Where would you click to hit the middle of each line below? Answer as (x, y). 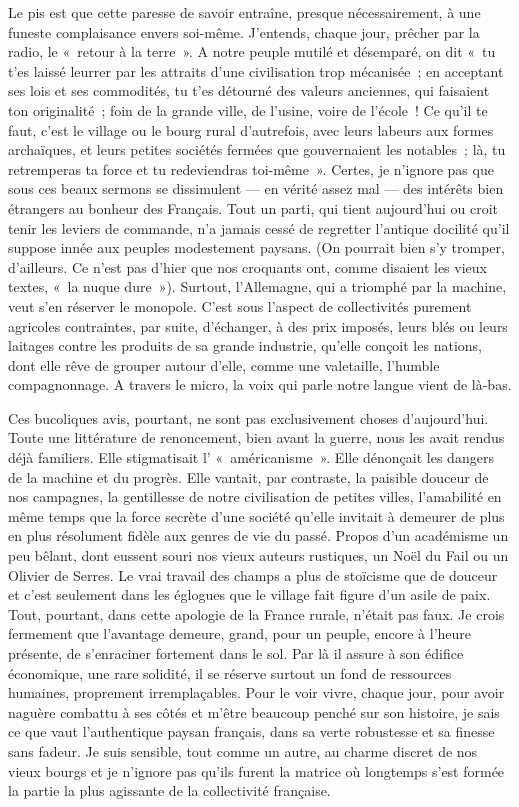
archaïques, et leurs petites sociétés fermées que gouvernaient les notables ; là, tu (257, 149)
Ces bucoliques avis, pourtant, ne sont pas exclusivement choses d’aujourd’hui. (248, 417)
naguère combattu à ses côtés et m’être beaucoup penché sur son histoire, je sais (254, 711)
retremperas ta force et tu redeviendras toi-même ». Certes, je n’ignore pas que (251, 168)
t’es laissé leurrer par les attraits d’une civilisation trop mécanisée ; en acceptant (256, 70)
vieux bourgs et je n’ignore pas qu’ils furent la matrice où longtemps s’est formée (256, 770)
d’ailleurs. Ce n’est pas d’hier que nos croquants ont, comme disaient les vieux (247, 266)
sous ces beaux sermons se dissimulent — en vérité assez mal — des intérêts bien (256, 188)
